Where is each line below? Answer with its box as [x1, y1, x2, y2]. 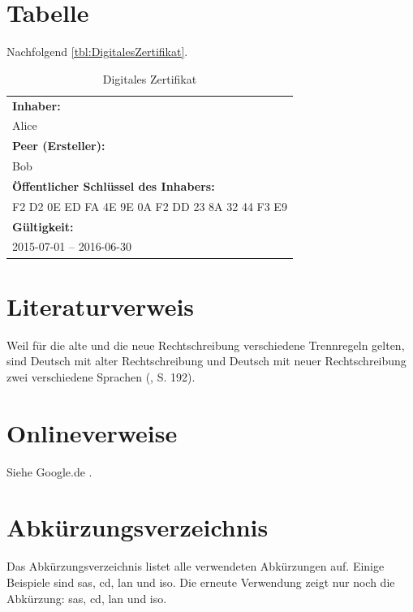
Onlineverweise [6, 416, 178, 449]
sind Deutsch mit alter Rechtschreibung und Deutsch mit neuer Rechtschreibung [6, 352, 407, 369]
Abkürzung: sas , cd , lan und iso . [6, 589, 167, 606]
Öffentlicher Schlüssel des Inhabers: [12, 177, 215, 194]
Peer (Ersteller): [12, 137, 105, 154]
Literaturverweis [6, 289, 195, 322]
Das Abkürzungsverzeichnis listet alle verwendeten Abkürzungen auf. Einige [6, 558, 385, 575]
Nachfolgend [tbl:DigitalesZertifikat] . [6, 43, 188, 60]
